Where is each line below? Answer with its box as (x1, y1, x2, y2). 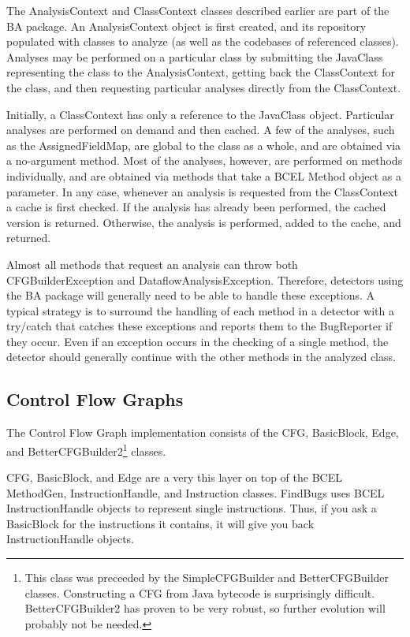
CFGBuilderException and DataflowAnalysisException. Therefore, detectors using (6, 271, 404, 288)
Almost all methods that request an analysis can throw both (6, 255, 298, 272)
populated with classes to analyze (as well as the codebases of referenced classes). (6, 33, 399, 50)
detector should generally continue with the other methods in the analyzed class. (6, 348, 396, 365)
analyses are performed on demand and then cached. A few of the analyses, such (6, 121, 395, 138)
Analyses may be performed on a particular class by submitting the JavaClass (6, 48, 383, 65)
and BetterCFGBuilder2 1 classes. (6, 440, 166, 459)
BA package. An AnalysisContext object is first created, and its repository (6, 17, 367, 34)
